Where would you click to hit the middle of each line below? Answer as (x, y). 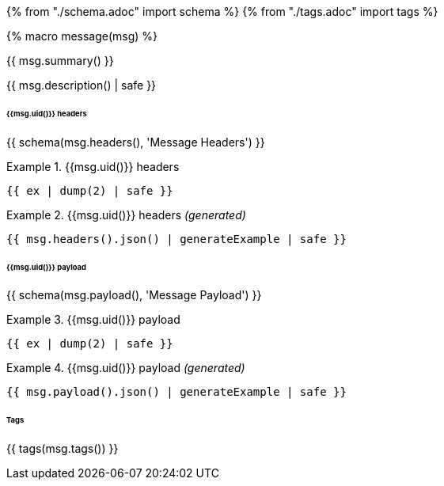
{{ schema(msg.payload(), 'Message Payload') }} (134, 295)
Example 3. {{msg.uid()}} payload (93, 320)
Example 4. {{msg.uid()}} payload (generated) (126, 368)
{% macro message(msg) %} (82, 36)
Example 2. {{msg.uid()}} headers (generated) (126, 215)
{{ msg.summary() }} (60, 61)
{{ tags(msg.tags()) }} (63, 449)
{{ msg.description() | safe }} (82, 85)
